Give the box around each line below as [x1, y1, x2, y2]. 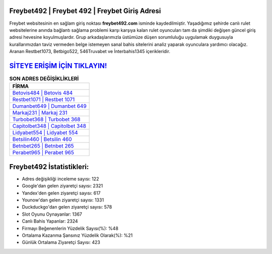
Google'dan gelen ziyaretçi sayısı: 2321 [22, 183, 103, 189]
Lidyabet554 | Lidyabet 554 [12, 129, 78, 136]
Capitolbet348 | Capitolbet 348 [12, 123, 87, 130]
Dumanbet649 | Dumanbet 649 [12, 103, 87, 110]
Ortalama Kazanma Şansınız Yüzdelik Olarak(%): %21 [22, 232, 133, 238]
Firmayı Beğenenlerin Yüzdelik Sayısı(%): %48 [22, 225, 118, 231]
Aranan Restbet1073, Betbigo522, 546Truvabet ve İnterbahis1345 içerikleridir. [9, 48, 171, 55]
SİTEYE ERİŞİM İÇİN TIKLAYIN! [9, 61, 107, 70]
